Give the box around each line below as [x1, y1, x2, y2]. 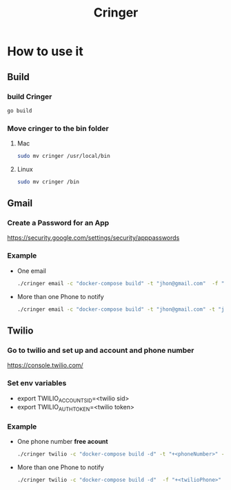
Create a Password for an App [7, 218, 110, 228]
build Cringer [7, 92, 52, 101]
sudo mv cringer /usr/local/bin [17, 153, 110, 160]
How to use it [7, 43, 84, 59]
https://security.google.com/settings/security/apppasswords [7, 234, 180, 242]
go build [7, 107, 32, 114]
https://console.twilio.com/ [7, 361, 84, 369]
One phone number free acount [17, 438, 108, 446]
